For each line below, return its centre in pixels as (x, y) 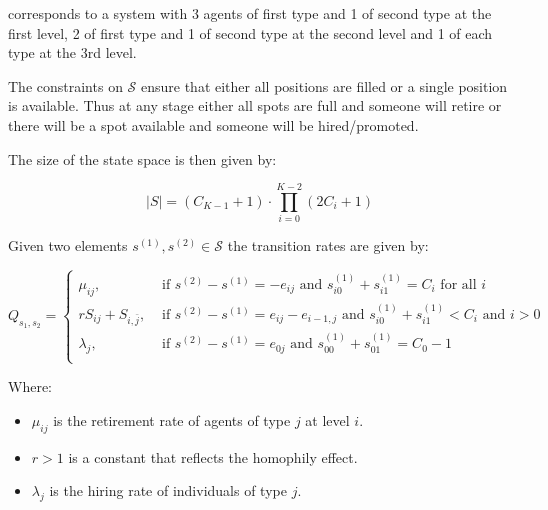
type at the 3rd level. (72, 52)
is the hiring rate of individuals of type (168, 490)
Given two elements (68, 245)
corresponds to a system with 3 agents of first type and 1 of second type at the (250, 13)
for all (458, 284)
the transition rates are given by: (328, 245)
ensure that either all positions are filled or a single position (324, 85)
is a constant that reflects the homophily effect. (213, 456)
